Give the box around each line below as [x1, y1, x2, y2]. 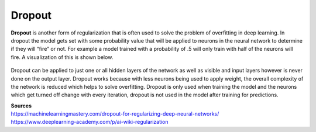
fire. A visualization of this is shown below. [11, 53, 114, 61]
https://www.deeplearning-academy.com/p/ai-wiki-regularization [11, 119, 169, 126]
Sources [11, 102, 32, 109]
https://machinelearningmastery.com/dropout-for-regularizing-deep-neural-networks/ [11, 110, 219, 117]
